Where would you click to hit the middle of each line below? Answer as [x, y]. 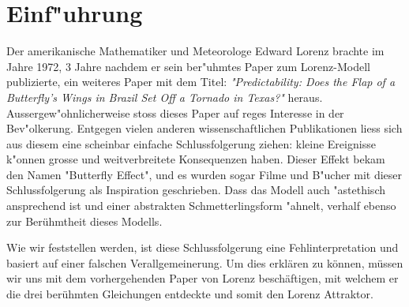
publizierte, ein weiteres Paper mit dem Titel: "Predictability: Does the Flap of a [201, 82]
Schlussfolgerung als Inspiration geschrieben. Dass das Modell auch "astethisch [196, 190]
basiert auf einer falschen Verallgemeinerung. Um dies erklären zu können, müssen [205, 262]
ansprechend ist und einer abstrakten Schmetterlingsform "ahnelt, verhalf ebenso [201, 206]
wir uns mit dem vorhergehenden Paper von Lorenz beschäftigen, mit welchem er [203, 278]
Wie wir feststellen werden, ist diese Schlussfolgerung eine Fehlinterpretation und [203, 247]
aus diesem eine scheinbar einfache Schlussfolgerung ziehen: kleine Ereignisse [191, 143]
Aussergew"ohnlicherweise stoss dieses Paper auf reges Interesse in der [175, 112]
